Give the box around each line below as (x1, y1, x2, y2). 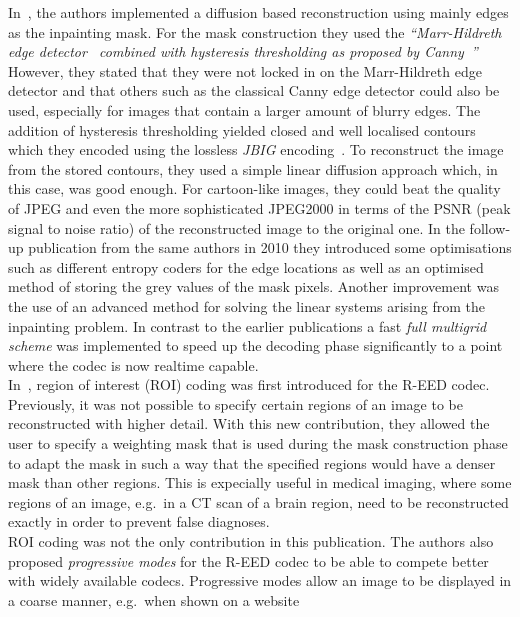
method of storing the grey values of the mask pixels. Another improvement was (8, 276, 499, 297)
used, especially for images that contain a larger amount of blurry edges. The (8, 99, 481, 120)
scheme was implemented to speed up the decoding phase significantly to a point (8, 335, 503, 356)
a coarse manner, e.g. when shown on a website (8, 589, 300, 610)
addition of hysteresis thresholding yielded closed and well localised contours (8, 119, 476, 140)
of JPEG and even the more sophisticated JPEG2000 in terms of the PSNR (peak (8, 197, 511, 218)
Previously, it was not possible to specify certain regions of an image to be (8, 393, 463, 414)
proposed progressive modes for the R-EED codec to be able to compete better (8, 550, 489, 571)
